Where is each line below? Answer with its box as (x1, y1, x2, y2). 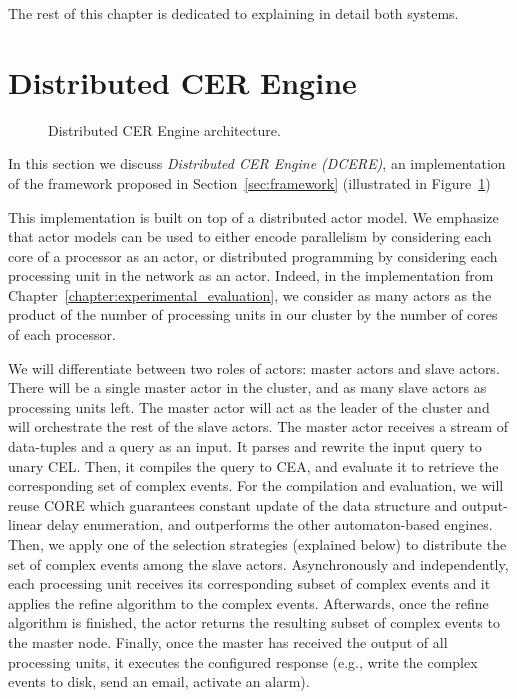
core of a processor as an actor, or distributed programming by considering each (8, 245, 498, 266)
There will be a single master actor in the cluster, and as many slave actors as (8, 377, 487, 398)
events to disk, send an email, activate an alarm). (8, 671, 310, 692)
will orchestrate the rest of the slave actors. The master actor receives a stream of (8, 416, 509, 437)
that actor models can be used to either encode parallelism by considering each (8, 226, 492, 247)
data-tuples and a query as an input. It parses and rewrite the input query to (8, 436, 482, 457)
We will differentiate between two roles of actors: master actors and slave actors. (8, 357, 500, 378)
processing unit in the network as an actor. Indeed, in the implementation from (8, 265, 494, 286)
